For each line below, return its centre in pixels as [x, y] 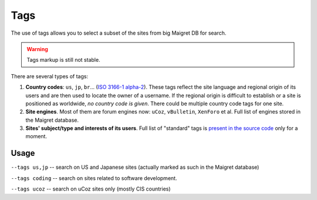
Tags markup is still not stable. [63, 60]
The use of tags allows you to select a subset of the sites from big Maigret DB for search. [119, 33]
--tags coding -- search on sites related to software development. [94, 178]
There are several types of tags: [49, 76]
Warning [37, 49]
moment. [36, 136]
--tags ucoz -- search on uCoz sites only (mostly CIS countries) [91, 189]
